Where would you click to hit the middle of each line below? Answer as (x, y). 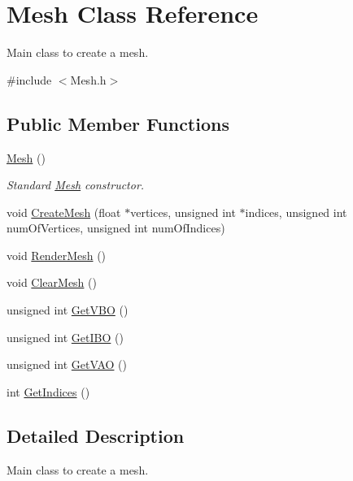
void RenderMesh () (57, 255)
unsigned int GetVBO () (68, 310)
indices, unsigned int (296, 212)
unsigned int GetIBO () (65, 337)
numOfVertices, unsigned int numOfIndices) (116, 228)
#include (29, 79)
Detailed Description (96, 435)
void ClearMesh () (52, 282)
